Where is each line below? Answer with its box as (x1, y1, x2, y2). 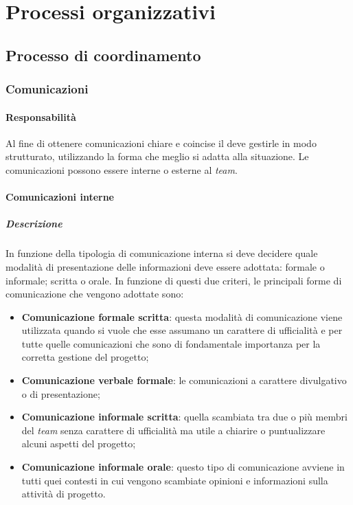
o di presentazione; (21, 386, 100, 401)
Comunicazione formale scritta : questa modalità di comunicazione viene (21, 309, 343, 324)
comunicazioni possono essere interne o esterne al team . (5, 162, 238, 177)
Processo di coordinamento (5, 44, 201, 65)
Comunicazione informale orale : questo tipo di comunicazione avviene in (21, 460, 345, 474)
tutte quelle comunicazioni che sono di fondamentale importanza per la (21, 336, 321, 350)
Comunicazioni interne (5, 190, 114, 204)
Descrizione (5, 216, 62, 231)
